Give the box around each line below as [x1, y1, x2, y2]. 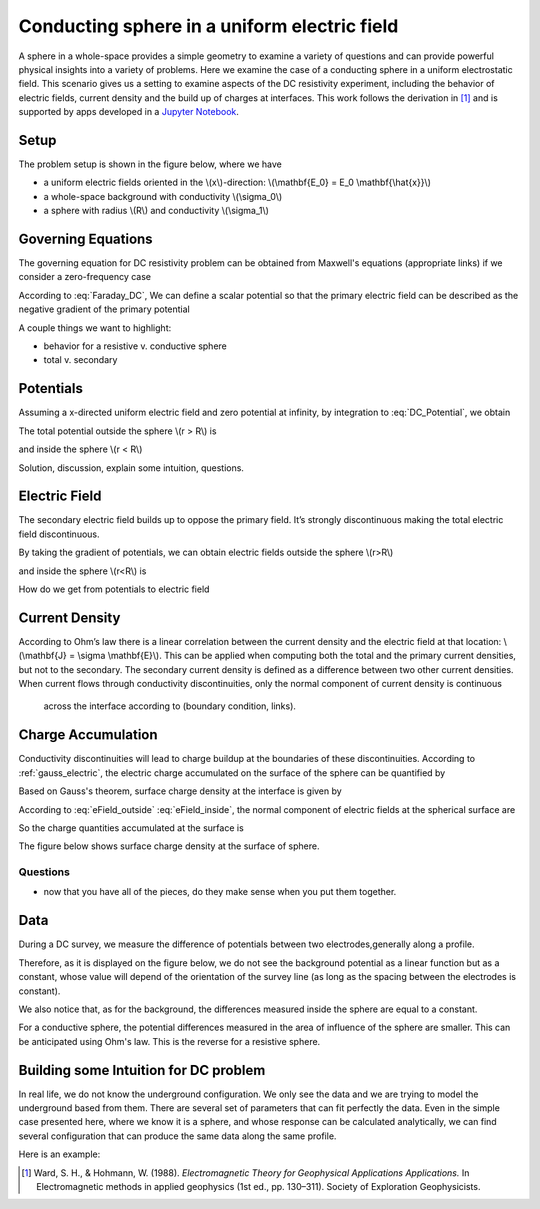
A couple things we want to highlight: [18, 321, 172, 334]
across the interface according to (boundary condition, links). [43, 700, 297, 712]
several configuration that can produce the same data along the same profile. [18, 1130, 337, 1142]
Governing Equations [18, 231, 154, 247]
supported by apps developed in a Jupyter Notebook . [18, 106, 240, 118]
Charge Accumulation [18, 726, 159, 744]
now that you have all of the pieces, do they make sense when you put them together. [43, 886, 397, 898]
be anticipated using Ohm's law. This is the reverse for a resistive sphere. [18, 1035, 321, 1047]
